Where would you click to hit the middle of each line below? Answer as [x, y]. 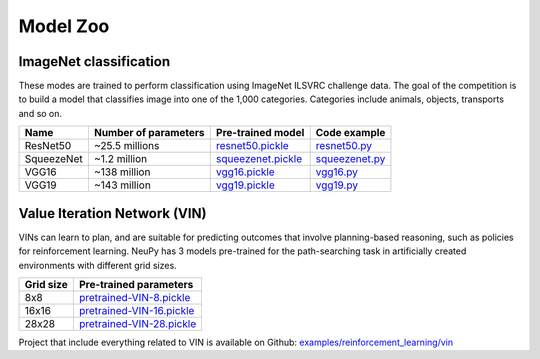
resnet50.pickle [252, 146]
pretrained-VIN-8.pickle [134, 297]
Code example [350, 133]
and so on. [40, 113]
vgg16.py [337, 172]
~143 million [122, 185]
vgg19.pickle [245, 185]
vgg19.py [337, 185]
